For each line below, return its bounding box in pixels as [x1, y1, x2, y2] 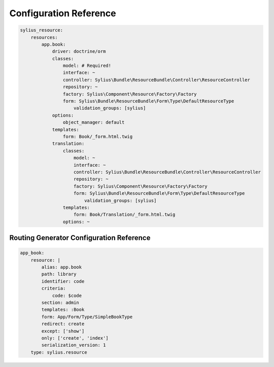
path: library [41, 271, 77, 277]
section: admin [41, 300, 80, 306]
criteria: [41, 285, 66, 291]
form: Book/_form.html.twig [62, 134, 133, 139]
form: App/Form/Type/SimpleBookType [41, 314, 133, 319]
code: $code [52, 292, 82, 299]
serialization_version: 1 [41, 342, 106, 348]
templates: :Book [41, 307, 85, 313]
